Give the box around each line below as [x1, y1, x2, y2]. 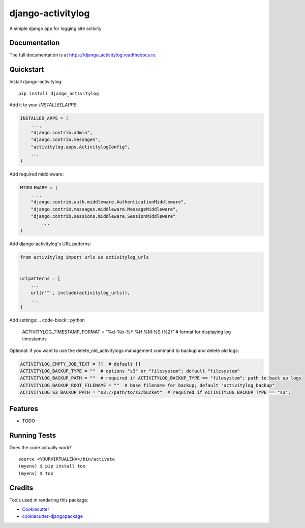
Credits [9, 483, 34, 492]
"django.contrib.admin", [30, 130, 93, 135]
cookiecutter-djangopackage [22, 513, 83, 519]
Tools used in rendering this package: [9, 496, 88, 503]
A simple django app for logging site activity [9, 25, 102, 32]
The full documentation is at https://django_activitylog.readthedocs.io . [9, 52, 157, 58]
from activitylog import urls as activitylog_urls [20, 254, 149, 260]
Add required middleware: [9, 171, 64, 178]
